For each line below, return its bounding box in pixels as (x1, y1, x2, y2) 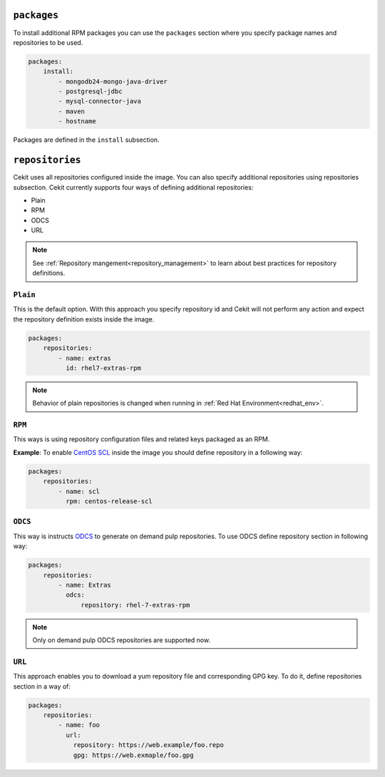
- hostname (58, 118, 96, 125)
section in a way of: (13, 681, 71, 691)
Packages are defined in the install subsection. (13, 135, 160, 144)
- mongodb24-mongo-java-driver (58, 77, 168, 86)
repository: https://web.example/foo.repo (73, 741, 224, 749)
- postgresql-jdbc (58, 88, 123, 96)
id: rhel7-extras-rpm (65, 364, 142, 372)
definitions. (32, 269, 66, 277)
